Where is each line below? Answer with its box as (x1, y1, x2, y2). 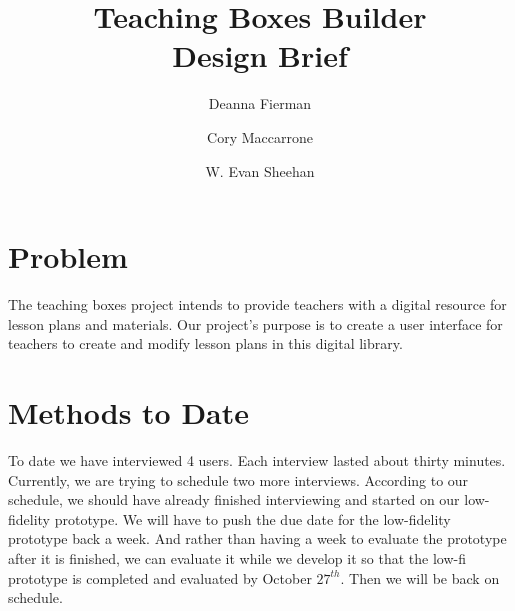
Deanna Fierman (208, 93, 312, 114)
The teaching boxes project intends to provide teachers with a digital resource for (8, 294, 507, 315)
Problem (8, 236, 128, 277)
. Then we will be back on (340, 567, 500, 588)
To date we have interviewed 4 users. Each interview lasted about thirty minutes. (8, 449, 506, 470)
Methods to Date (8, 392, 250, 432)
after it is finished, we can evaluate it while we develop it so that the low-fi (8, 547, 466, 568)
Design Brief (172, 35, 348, 76)
